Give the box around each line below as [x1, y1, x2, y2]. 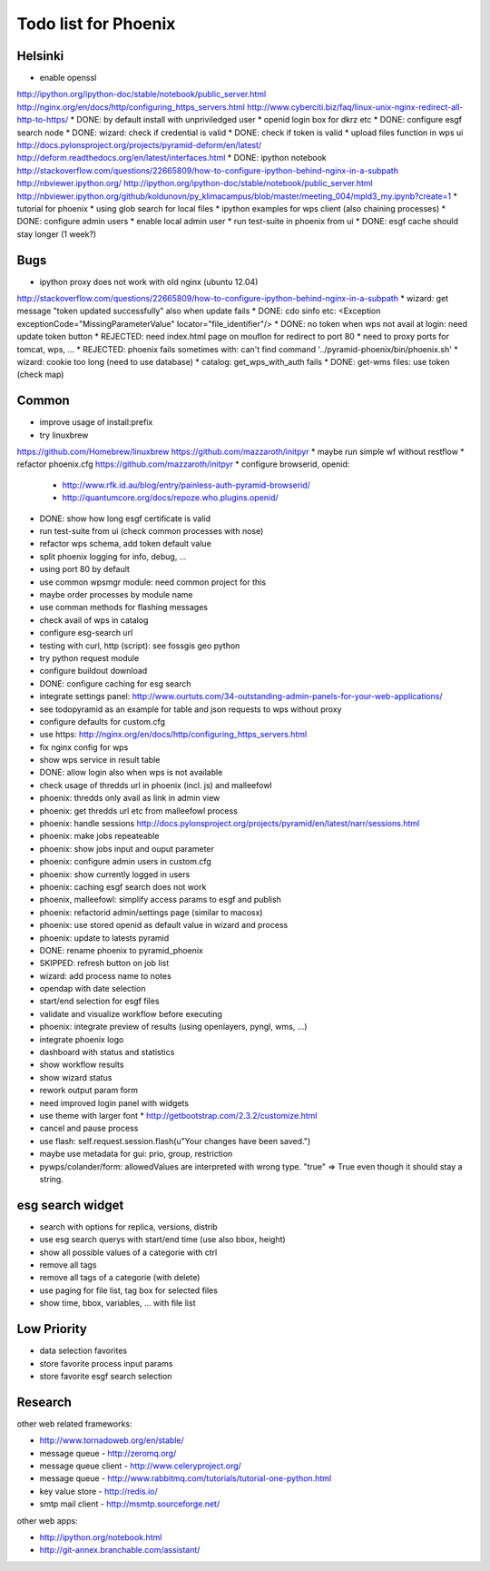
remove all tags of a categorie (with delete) [39, 1272, 201, 1283]
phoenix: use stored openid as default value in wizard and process [39, 920, 289, 931]
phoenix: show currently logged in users [39, 868, 191, 880]
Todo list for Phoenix [16, 14, 176, 34]
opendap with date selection [39, 983, 146, 994]
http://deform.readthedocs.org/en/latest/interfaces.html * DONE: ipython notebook [16, 153, 327, 163]
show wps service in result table [39, 755, 161, 766]
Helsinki [16, 48, 64, 64]
